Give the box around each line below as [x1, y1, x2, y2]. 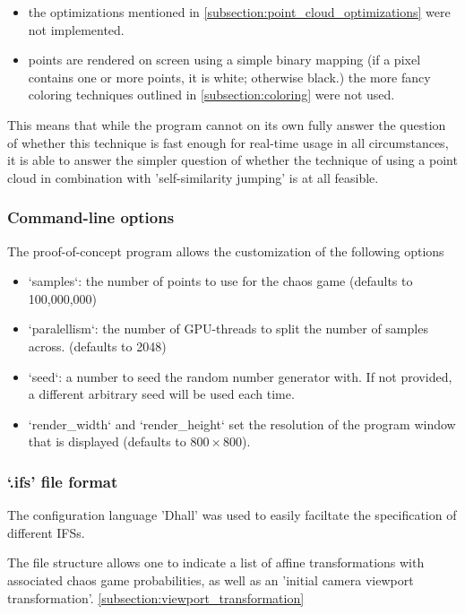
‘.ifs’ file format [7, 470, 118, 492]
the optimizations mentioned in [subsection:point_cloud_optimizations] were [28, 3, 451, 21]
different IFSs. [7, 523, 85, 541]
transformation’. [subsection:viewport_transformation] [7, 588, 305, 607]
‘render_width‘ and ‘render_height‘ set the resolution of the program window [28, 414, 456, 433]
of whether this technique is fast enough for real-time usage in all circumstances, [7, 133, 449, 151]
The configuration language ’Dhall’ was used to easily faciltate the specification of [7, 506, 457, 524]
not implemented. [28, 20, 125, 39]
